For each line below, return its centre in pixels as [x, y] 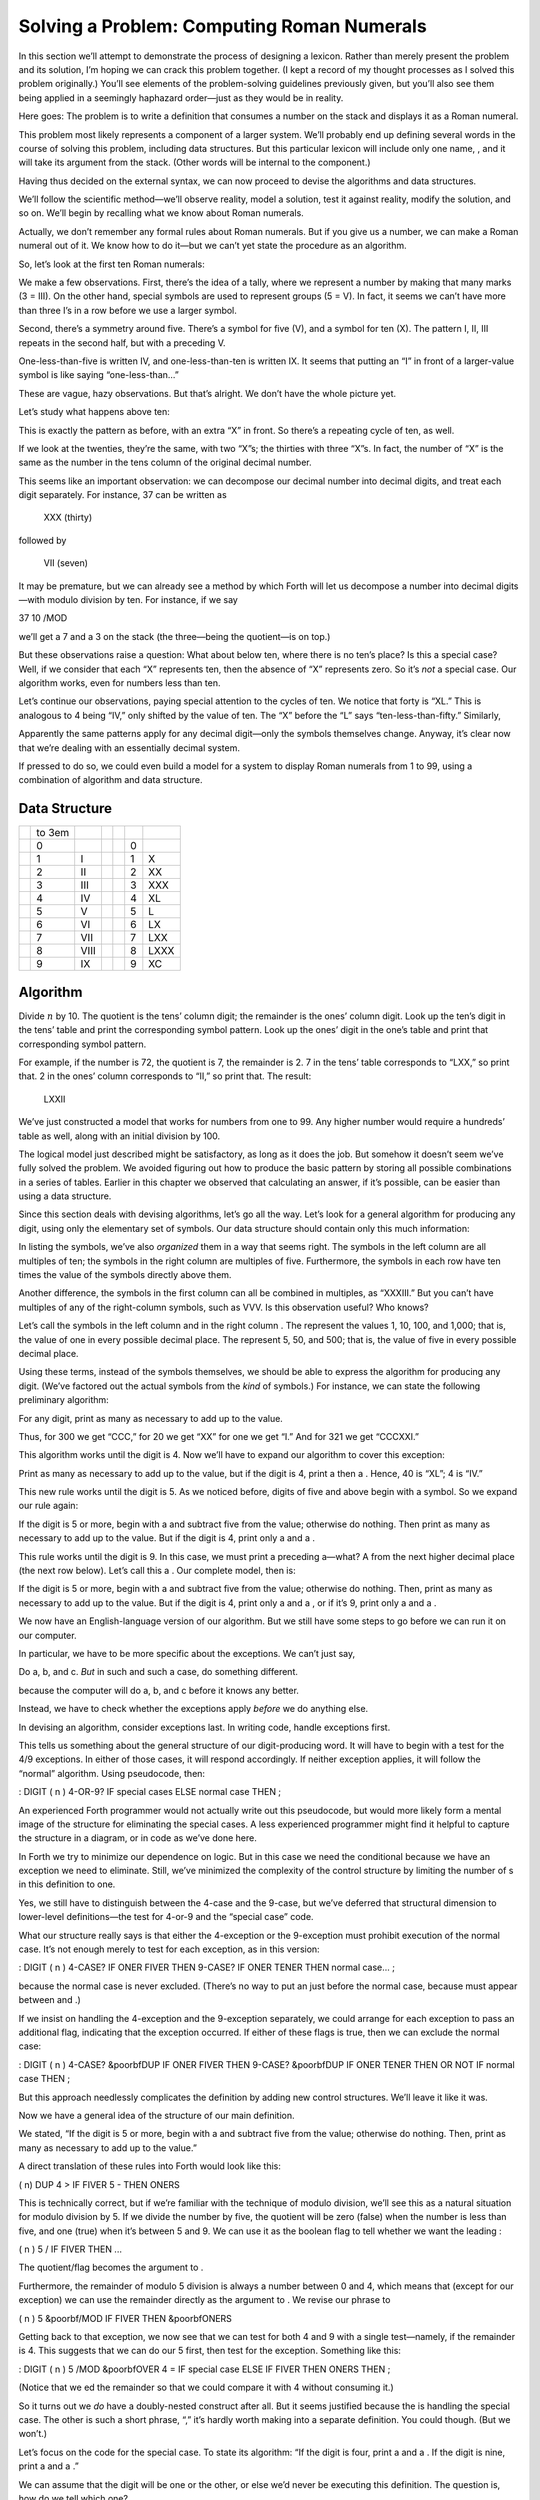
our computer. [47, 1635]
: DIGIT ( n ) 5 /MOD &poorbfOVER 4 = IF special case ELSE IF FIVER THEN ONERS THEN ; [204, 2369]
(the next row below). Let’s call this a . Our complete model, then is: [157, 1571]
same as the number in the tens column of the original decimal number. [165, 462]
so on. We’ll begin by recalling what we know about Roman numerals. [161, 213]
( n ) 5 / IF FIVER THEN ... [70, 2249]
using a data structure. [65, 1196]
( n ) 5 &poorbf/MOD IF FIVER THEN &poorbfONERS [125, 2318]
